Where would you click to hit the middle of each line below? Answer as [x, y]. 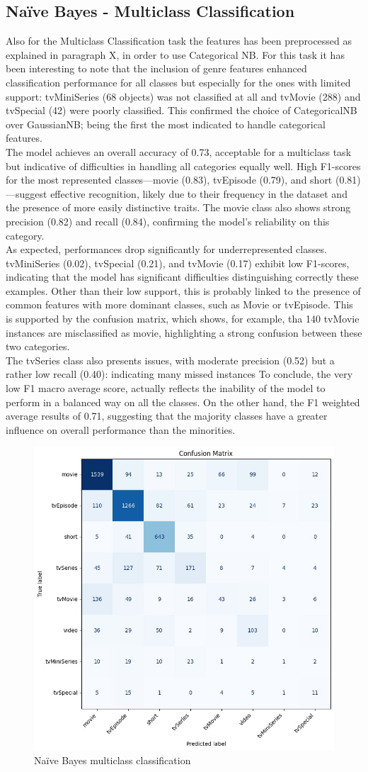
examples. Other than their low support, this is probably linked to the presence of [183, 290]
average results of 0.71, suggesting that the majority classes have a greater [167, 416]
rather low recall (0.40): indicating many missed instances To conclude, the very [179, 374]
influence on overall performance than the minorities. [121, 429]
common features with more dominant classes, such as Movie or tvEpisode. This [179, 304]
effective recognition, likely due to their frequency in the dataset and [199, 193]
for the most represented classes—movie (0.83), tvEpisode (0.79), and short [169, 180]
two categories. [38, 346]
